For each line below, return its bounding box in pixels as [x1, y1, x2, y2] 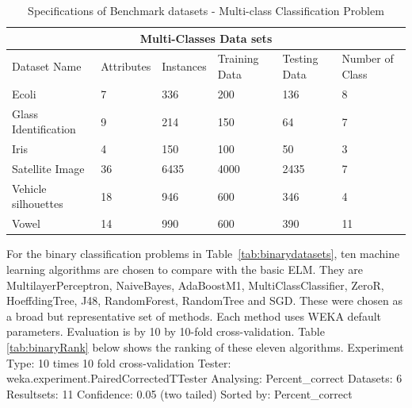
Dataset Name [12, 58, 82, 75]
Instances [162, 58, 207, 75]
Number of [341, 50, 394, 67]
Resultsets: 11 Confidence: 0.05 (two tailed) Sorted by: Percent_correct [6, 385, 353, 402]
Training [217, 50, 259, 67]
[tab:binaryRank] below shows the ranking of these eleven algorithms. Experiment [6, 338, 404, 355]
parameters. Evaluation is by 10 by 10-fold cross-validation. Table [6, 323, 325, 340]
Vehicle [12, 179, 47, 196]
